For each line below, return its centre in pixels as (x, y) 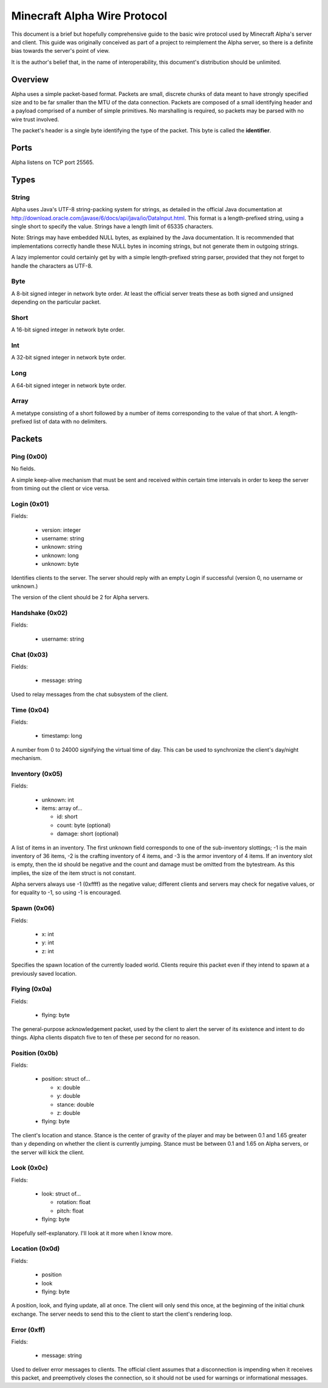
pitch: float (70, 1211)
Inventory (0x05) (37, 774)
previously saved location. (44, 973)
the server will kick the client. (48, 1152)
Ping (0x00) (29, 457)
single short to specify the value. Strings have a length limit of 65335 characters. (112, 226)
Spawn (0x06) (33, 908)
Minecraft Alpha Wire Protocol (89, 16)
